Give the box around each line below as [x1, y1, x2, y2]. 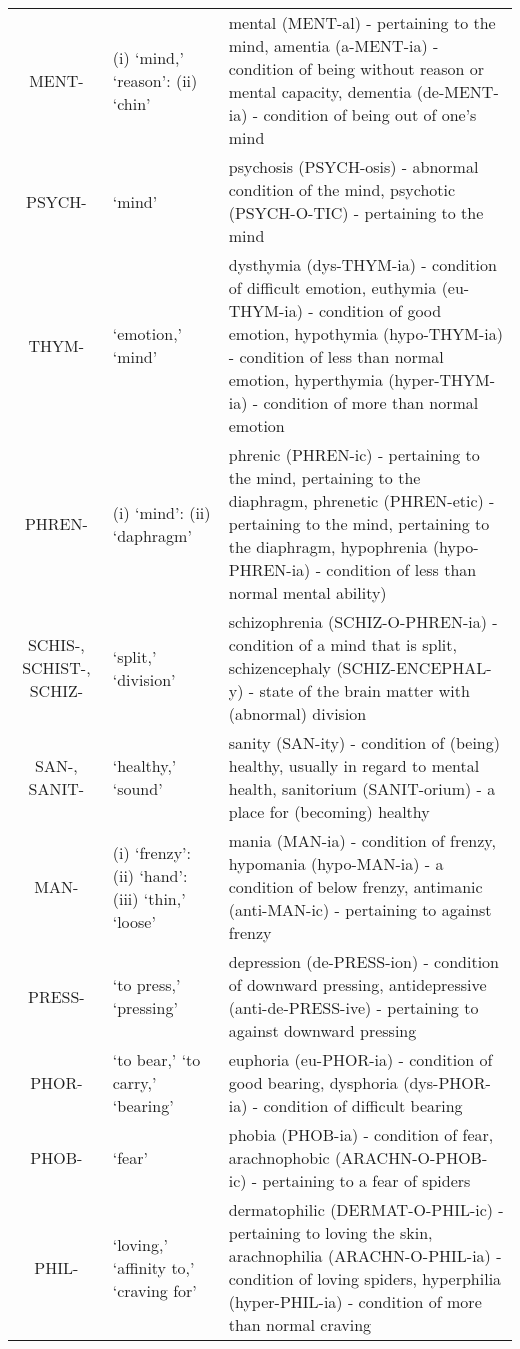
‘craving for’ [112, 1278, 197, 1302]
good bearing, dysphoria [228, 1071, 398, 1094]
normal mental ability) [228, 581, 387, 604]
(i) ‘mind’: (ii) [112, 500, 211, 524]
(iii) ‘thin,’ [112, 886, 186, 910]
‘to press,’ [112, 973, 181, 996]
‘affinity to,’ [112, 1255, 195, 1279]
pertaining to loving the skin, [228, 1221, 433, 1244]
